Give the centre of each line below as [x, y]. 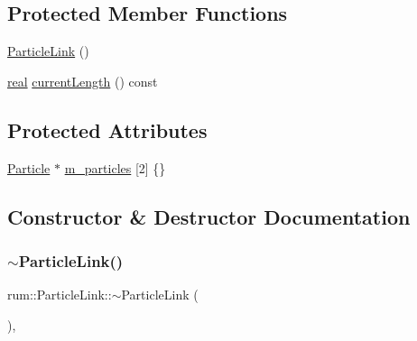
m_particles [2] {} [115, 167]
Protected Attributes [107, 129]
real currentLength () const [83, 81]
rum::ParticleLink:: [60, 295]
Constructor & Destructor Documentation [209, 216]
